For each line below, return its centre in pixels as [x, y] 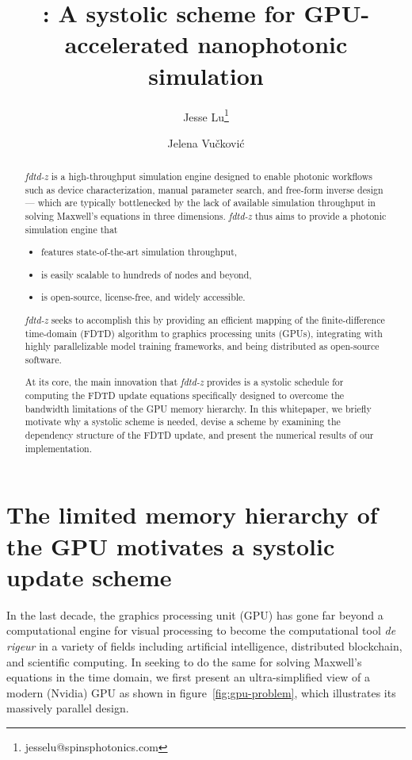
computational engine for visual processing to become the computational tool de [201, 630]
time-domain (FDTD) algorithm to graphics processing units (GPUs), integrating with [204, 333]
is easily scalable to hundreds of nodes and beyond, [147, 274]
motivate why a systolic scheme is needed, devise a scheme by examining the [183, 422]
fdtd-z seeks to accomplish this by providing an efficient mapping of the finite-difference [205, 319]
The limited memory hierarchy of [192, 514]
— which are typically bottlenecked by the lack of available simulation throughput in [200, 203]
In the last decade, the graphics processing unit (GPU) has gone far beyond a [195, 614]
